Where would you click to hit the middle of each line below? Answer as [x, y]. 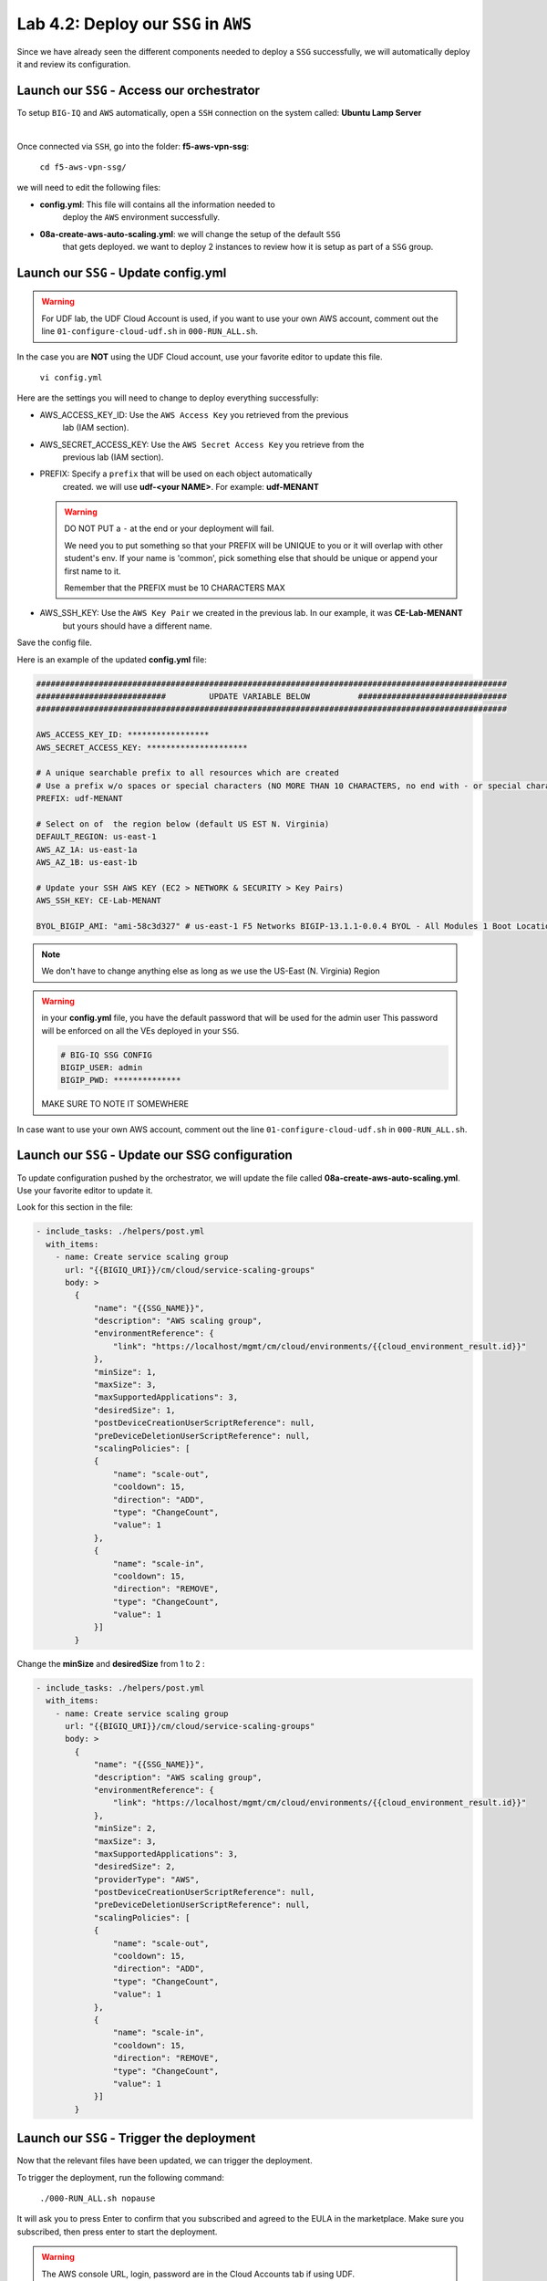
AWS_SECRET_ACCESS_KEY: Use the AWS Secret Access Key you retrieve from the [202, 444]
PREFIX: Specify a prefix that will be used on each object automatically [176, 474]
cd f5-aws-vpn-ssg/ [83, 167]
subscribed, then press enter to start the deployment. [117, 2232]
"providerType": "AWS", [147, 1879]
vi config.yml [71, 377]
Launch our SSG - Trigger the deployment [136, 2138]
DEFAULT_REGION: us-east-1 [96, 837]
